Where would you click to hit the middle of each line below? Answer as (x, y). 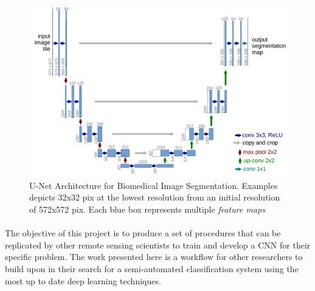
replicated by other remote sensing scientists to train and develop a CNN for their (158, 245)
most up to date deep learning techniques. (83, 280)
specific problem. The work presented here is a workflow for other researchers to (154, 257)
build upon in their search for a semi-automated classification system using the (152, 268)
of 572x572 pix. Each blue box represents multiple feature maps (147, 209)
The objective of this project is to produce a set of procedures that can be (143, 233)
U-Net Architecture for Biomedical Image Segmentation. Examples (154, 185)
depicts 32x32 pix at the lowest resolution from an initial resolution (155, 197)
